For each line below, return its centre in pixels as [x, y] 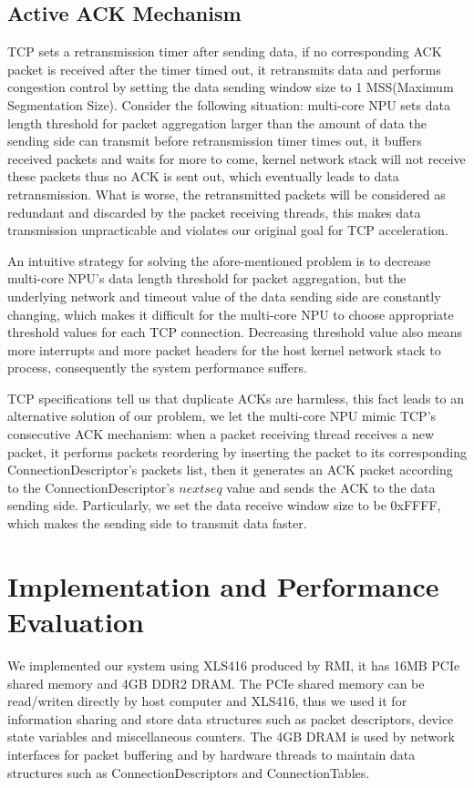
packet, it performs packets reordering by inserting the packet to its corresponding [237, 451]
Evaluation [76, 622]
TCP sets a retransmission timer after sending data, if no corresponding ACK [225, 51]
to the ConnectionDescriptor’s [91, 487]
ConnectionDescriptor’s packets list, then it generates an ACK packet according [230, 470]
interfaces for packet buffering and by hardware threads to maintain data [211, 754]
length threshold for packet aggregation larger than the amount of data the [217, 123]
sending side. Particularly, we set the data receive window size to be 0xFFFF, [224, 505]
